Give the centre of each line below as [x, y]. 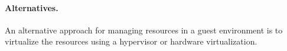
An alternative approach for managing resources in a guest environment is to [144, 30]
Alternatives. [32, 7]
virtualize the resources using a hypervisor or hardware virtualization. [131, 41]
